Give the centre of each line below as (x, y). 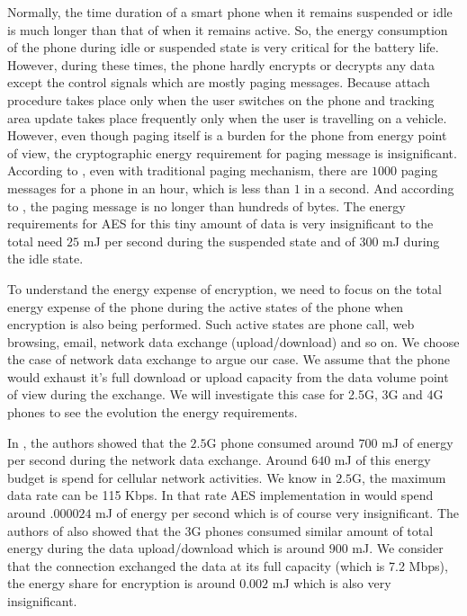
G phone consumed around (280, 442)
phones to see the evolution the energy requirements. (153, 412)
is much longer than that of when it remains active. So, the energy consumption (228, 29)
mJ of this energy (382, 460)
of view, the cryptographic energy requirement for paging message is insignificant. (232, 152)
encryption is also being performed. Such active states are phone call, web (211, 324)
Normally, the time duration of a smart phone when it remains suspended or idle (230, 12)
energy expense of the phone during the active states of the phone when (206, 306)
